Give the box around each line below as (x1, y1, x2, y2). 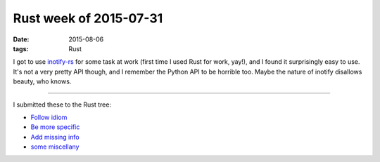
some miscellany (30, 142, 80, 151)
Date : (13, 35, 30, 43)
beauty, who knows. (13, 77, 72, 86)
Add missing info (30, 133, 80, 141)
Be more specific (30, 123, 80, 131)
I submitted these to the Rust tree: (13, 100, 112, 109)
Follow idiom (30, 113, 68, 121)
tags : (13, 44, 29, 53)
